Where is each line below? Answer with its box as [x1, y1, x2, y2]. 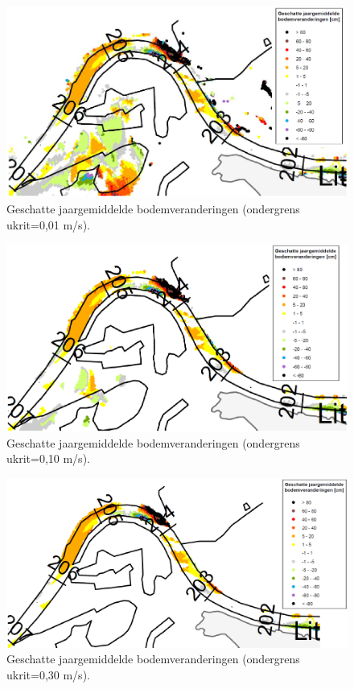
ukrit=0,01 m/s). [6, 216, 90, 233]
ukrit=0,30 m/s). [6, 666, 90, 683]
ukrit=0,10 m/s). [6, 450, 90, 467]
